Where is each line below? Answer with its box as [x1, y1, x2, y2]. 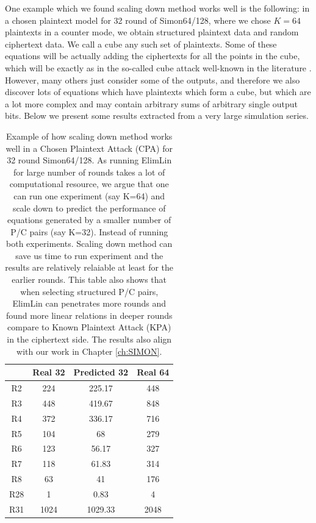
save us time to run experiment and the [15, 249, 163, 261]
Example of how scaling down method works [6, 129, 173, 142]
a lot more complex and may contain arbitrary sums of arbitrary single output [5, 97, 298, 110]
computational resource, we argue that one [9, 177, 169, 190]
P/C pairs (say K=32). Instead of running [10, 225, 168, 238]
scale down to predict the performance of [12, 201, 166, 214]
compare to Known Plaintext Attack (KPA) [7, 321, 171, 333]
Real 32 [32, 366, 65, 379]
